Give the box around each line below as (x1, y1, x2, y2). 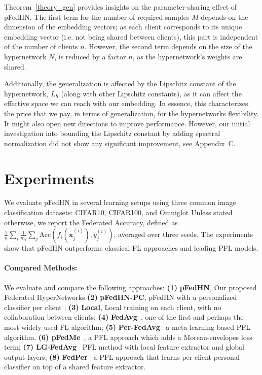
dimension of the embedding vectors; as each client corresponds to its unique (4, 21, 242, 32)
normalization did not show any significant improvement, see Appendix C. (4, 138, 236, 148)
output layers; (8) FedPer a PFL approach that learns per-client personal (4, 351, 240, 362)
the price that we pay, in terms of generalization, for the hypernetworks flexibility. (4, 108, 259, 118)
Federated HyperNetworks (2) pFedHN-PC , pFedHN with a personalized (4, 292, 237, 302)
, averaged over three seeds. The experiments (114, 229, 253, 240)
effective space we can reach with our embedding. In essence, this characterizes (4, 98, 248, 109)
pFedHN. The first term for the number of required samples (4, 11, 190, 22)
